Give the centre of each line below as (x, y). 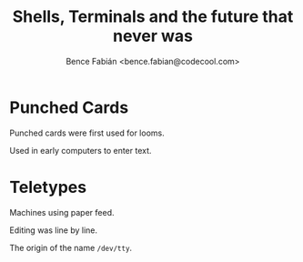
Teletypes (48, 187)
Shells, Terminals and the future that (153, 17)
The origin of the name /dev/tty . (71, 247)
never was (153, 36)
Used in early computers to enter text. (81, 150)
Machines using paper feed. (62, 212)
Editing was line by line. (54, 230)
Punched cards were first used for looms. (87, 133)
